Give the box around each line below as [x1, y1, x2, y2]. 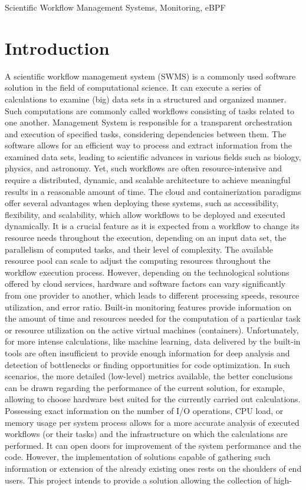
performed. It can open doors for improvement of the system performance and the [5, 439, 301, 451]
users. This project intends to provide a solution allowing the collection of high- [5, 474, 292, 486]
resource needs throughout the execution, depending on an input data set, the [5, 231, 287, 244]
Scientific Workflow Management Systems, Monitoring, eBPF [5, 1, 226, 13]
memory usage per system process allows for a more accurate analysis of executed [5, 416, 300, 428]
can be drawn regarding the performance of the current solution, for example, [5, 381, 285, 393]
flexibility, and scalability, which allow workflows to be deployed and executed [5, 208, 285, 220]
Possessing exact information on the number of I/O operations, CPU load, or [5, 404, 284, 416]
